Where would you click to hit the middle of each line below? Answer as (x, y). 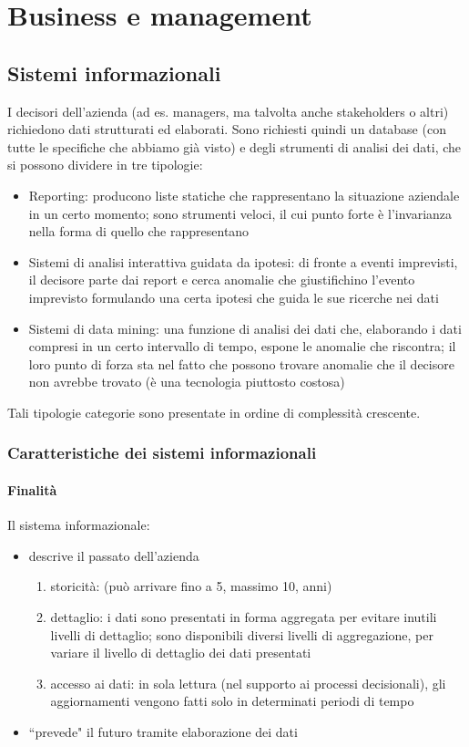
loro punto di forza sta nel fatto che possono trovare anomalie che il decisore (241, 363)
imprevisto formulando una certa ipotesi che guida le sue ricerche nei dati (234, 297)
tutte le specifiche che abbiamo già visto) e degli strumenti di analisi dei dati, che (234, 146)
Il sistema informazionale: (79, 525)
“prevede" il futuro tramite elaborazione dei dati (163, 731)
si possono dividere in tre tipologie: (105, 165)
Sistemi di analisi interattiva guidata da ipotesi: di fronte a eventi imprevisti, (243, 261)
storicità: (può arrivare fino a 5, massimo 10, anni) (191, 586)
